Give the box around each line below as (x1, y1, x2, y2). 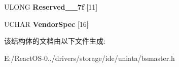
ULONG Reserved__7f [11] (4, 2, 98, 12)
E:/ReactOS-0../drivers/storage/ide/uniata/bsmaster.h (4, 52, 175, 63)
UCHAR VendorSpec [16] (4, 18, 89, 29)
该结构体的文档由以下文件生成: (4, 36, 105, 46)
